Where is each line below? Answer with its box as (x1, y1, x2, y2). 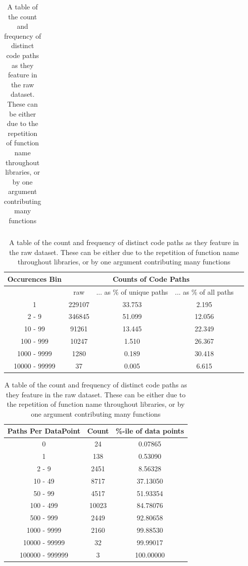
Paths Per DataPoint (7, 426, 81, 436)
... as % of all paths (175, 286, 234, 297)
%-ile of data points (115, 426, 184, 436)
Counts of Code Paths (112, 273, 190, 284)
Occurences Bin (7, 273, 62, 284)
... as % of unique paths (96, 286, 168, 297)
